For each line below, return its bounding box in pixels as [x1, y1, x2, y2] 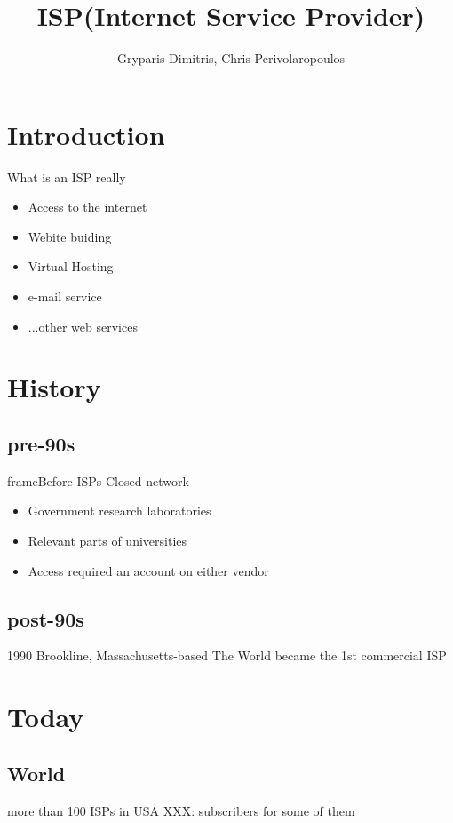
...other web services [28, 316, 138, 335]
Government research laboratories [28, 501, 211, 520]
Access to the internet [28, 197, 147, 216]
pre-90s [7, 429, 75, 457]
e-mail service [28, 287, 102, 306]
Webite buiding [28, 227, 112, 245]
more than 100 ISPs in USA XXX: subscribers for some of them [7, 801, 355, 819]
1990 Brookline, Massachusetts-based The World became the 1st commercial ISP [7, 646, 447, 665]
